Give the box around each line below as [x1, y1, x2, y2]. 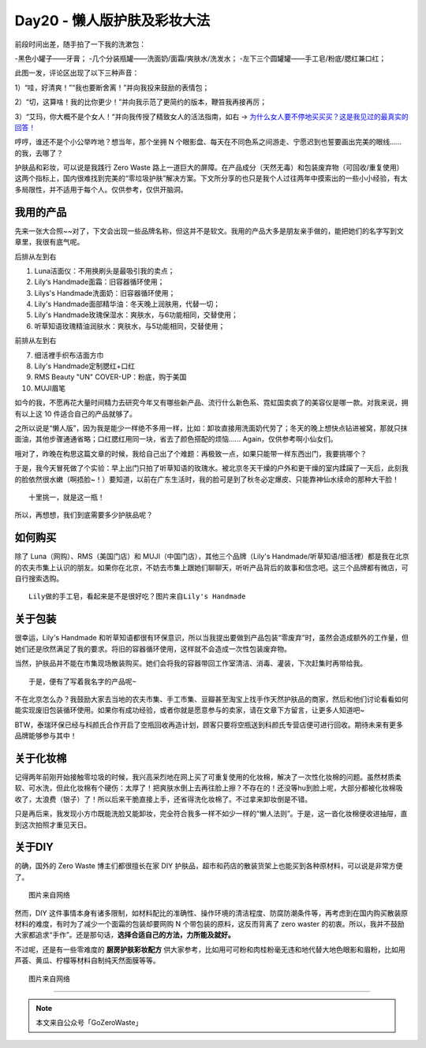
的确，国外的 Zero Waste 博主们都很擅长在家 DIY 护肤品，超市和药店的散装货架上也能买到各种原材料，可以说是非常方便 [14, 861, 403, 871]
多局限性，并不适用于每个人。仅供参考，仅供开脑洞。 [14, 185, 188, 194]
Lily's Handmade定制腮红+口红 [34, 361, 136, 371]
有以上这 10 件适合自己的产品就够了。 [14, 408, 137, 418]
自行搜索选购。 [14, 574, 63, 584]
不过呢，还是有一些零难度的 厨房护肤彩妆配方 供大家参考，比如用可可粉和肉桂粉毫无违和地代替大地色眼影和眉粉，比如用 [14, 945, 405, 954]
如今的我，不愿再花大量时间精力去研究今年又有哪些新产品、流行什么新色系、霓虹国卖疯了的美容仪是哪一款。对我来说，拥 [14, 398, 409, 408]
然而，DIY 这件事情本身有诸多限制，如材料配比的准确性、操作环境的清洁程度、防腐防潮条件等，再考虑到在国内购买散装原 [14, 908, 409, 918]
